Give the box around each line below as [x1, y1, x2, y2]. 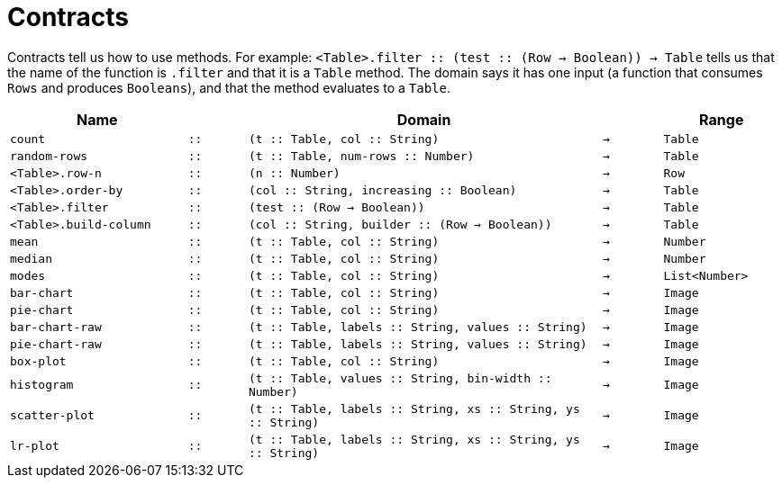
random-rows [10, 148, 88, 163]
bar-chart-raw [10, 319, 102, 334]
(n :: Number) [248, 166, 341, 180]
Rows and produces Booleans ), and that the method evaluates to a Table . [7, 79, 450, 95]
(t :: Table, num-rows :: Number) [248, 148, 475, 163]
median [10, 251, 52, 265]
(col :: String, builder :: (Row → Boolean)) [248, 217, 552, 231]
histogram [10, 378, 74, 392]
